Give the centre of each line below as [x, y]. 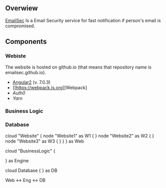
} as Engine [17, 160]
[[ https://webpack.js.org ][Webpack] [50, 87]
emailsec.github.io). [26, 72]
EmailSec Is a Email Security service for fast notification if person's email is [83, 20]
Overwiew [22, 8]
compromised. [20, 26]
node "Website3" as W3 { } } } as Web [45, 141]
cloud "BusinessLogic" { [30, 151]
